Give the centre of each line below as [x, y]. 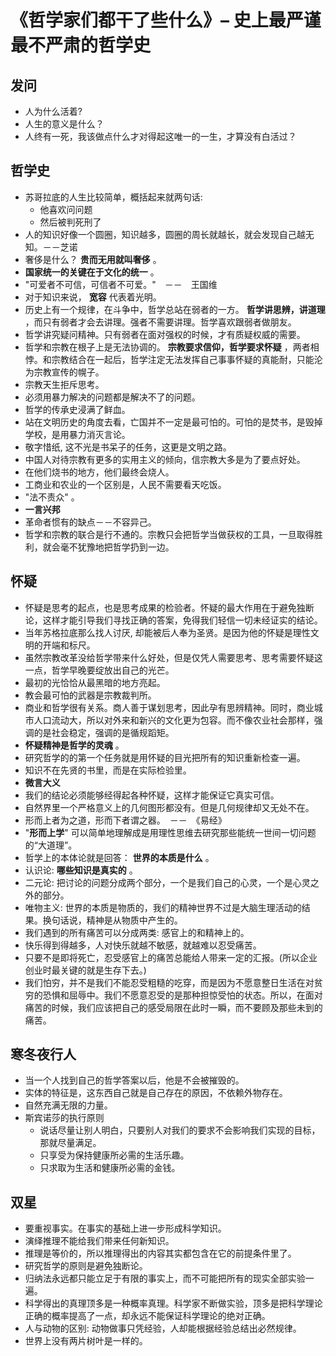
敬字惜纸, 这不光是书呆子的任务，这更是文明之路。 [128, 447]
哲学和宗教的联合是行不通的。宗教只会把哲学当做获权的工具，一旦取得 [169, 534]
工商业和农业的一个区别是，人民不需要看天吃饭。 [125, 484]
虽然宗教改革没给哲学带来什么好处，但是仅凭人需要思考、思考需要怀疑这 [173, 657]
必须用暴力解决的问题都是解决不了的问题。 [112, 397]
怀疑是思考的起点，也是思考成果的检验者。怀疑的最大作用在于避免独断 [169, 607]
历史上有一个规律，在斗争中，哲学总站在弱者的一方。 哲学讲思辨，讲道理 [175, 309]
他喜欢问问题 [66, 209]
